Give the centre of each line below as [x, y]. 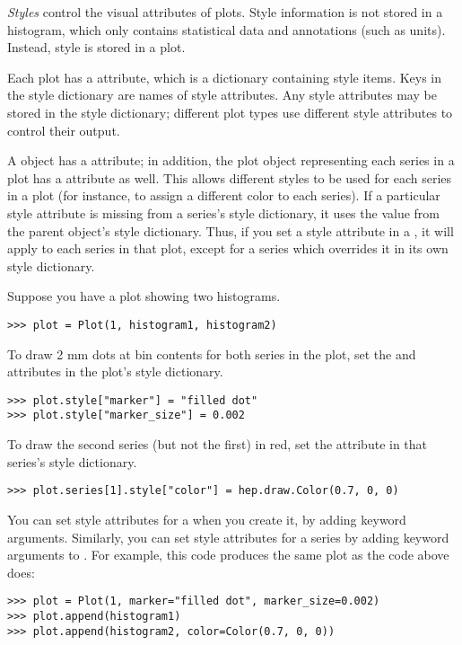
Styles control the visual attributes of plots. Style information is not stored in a [225, 12]
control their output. [64, 130]
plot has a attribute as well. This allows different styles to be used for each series [230, 177]
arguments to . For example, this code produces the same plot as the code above [228, 555]
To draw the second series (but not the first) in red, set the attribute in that [218, 444]
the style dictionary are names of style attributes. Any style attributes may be [222, 95]
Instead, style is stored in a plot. [96, 47]
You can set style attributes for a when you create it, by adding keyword [207, 519]
